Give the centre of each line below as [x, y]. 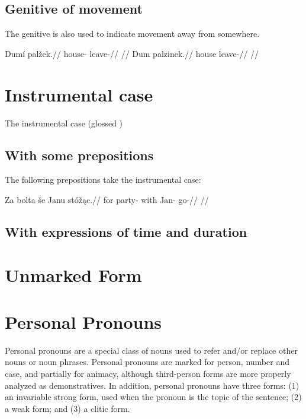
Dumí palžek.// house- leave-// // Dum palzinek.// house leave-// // [132, 53]
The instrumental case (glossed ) [64, 123]
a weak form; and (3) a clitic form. [67, 408]
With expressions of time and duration [126, 231]
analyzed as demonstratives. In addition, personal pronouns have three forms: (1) [152, 385]
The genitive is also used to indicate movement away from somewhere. [132, 34]
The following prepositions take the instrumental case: [103, 180]
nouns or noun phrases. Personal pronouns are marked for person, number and [147, 362]
